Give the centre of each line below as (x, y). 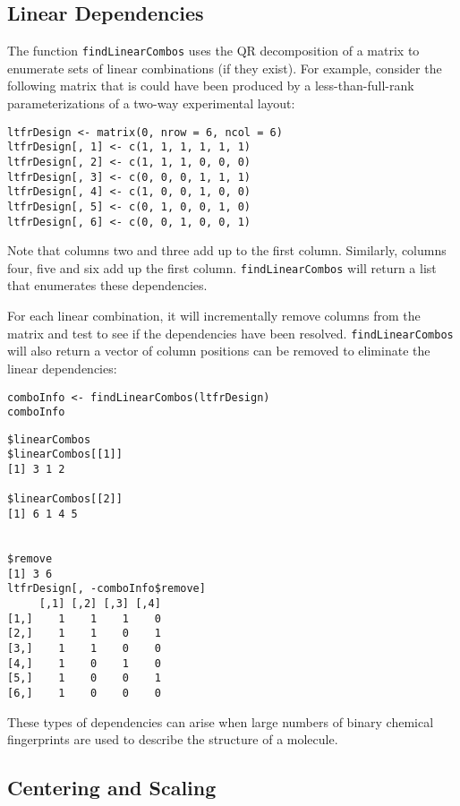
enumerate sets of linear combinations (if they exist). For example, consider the (225, 68)
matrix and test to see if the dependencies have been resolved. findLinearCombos (230, 333)
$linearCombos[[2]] (65, 499)
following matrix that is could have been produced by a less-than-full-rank (211, 86)
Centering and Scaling (112, 788)
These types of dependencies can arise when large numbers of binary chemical (221, 721)
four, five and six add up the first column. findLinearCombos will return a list (222, 267)
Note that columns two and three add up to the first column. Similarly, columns (227, 250)
